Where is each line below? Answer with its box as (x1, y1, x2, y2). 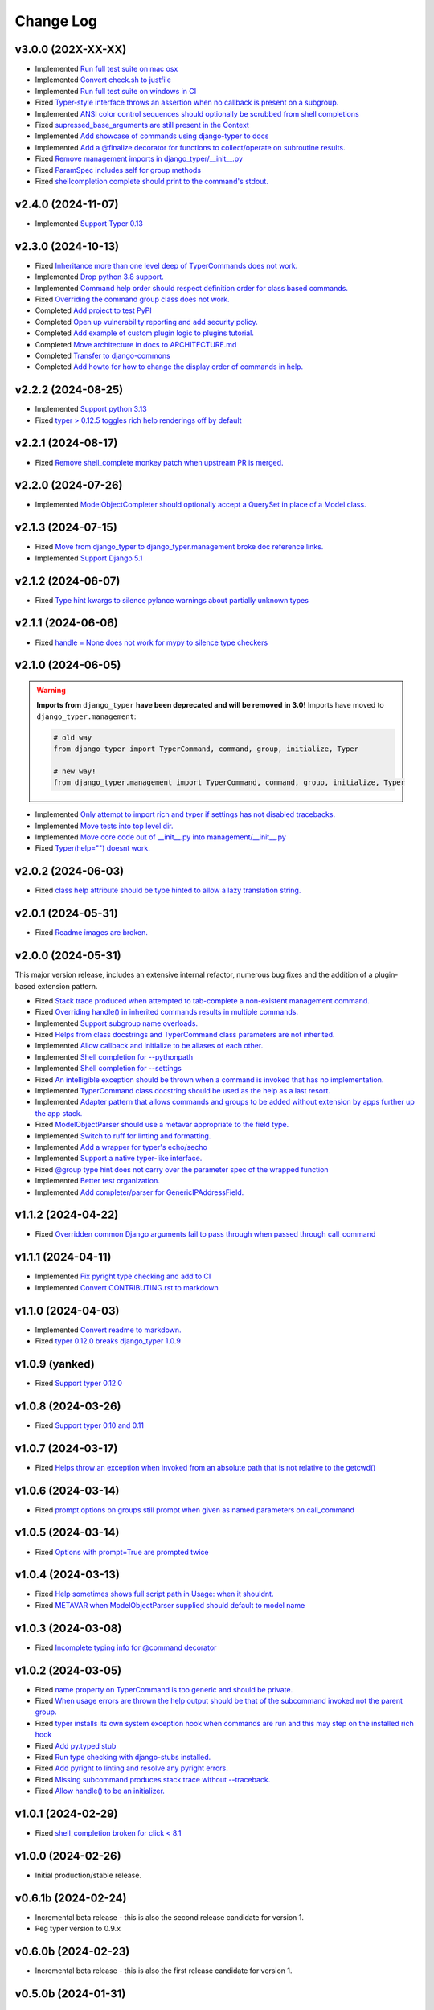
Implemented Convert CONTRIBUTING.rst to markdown (35, 1282, 219, 1292)
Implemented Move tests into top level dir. (35, 821, 174, 831)
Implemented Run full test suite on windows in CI (35, 86, 197, 96)
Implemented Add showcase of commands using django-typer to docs (35, 131, 269, 141)
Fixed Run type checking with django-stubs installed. (35, 1753, 211, 1762)
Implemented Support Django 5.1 (35, 553, 143, 563)
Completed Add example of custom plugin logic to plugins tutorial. (35, 328, 255, 338)
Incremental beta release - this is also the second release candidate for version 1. (35, 1912, 305, 1922)
